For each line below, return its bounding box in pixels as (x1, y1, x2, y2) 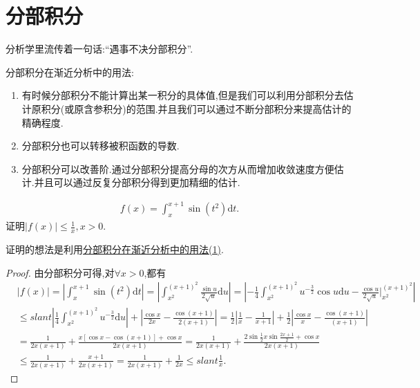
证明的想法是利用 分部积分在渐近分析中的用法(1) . (6, 242, 224, 257)
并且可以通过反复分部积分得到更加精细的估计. (34, 175, 240, 190)
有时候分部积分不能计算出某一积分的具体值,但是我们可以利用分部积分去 (21, 88, 344, 102)
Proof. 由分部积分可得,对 (6, 265, 115, 279)
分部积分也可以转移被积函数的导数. (21, 138, 180, 153)
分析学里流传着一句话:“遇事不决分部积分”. (6, 41, 193, 56)
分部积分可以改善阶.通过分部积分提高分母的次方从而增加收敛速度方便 (21, 161, 334, 176)
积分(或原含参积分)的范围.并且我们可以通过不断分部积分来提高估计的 (41, 101, 352, 116)
